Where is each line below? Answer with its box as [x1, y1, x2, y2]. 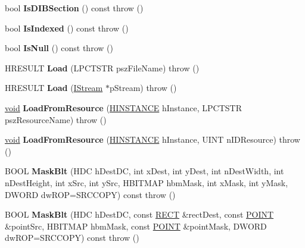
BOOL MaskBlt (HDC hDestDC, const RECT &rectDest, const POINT [5, 208, 274, 221]
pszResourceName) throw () [5, 113, 107, 125]
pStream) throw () [109, 81, 177, 94]
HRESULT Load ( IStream [5, 81, 103, 94]
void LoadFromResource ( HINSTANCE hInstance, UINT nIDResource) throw [5, 133, 300, 146]
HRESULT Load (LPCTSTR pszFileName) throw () [5, 61, 200, 74]
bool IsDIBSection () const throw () [5, 2, 144, 14]
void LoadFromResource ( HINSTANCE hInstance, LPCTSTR [5, 101, 242, 114]
